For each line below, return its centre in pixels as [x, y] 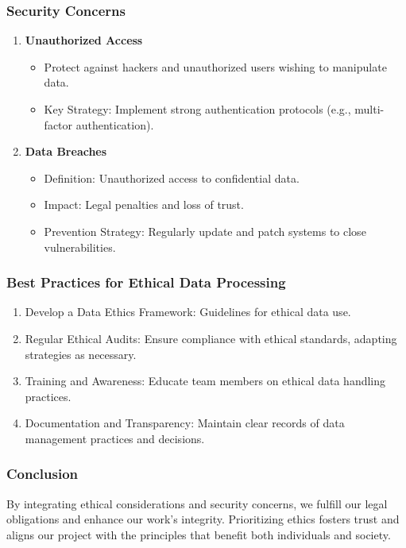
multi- [369, 109]
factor [58, 124]
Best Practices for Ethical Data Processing [146, 282]
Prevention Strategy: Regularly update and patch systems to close [205, 231]
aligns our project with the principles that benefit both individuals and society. [199, 534]
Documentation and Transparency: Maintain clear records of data [185, 423]
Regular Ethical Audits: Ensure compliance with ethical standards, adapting [211, 338]
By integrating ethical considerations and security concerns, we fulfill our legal [197, 503]
